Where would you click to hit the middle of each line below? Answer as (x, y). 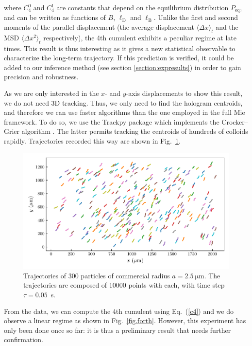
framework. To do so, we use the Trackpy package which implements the (112, 121)
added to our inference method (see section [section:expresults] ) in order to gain (123, 67)
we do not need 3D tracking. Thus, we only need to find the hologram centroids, (123, 102)
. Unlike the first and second (196, 17)
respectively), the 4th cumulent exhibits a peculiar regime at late (140, 37)
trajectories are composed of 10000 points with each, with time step (124, 285)
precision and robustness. (41, 77)
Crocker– (235, 121)
